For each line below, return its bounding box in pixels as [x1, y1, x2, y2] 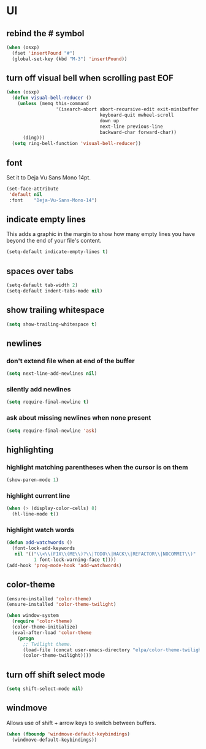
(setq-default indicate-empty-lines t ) [6, 249, 109, 255]
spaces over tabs [6, 265, 74, 276]
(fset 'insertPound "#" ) [12, 50, 75, 56]
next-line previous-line [99, 124, 164, 130]
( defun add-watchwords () [6, 539, 72, 546]
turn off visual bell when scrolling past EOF [6, 73, 174, 84]
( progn [17, 635, 34, 641]
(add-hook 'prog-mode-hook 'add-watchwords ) [6, 562, 122, 568]
